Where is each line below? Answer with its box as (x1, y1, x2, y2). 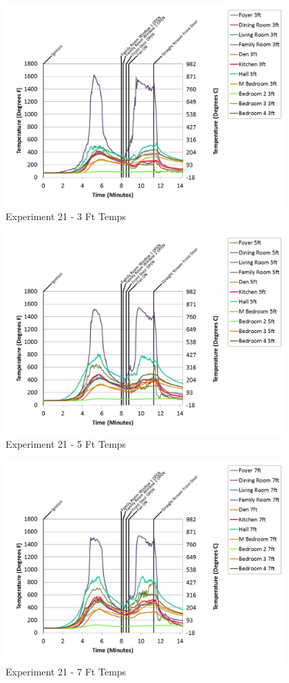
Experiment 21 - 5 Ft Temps (6, 437, 127, 451)
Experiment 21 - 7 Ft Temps (6, 664, 127, 679)
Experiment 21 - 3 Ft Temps (6, 209, 127, 224)
